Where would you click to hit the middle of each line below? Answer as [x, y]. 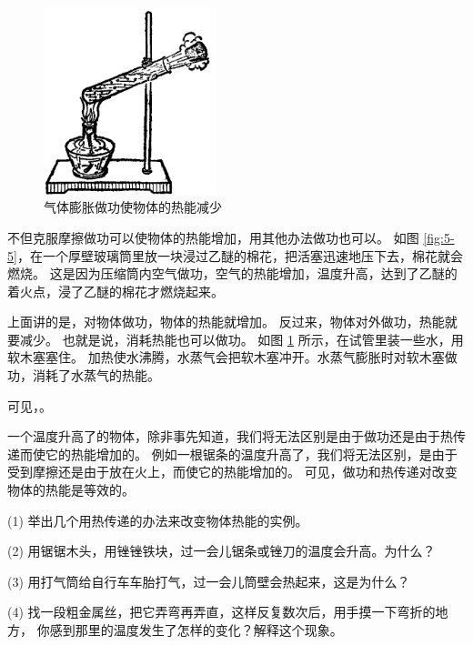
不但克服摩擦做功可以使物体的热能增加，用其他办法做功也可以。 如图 [213, 237]
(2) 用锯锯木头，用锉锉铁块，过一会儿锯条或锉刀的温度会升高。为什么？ [221, 551]
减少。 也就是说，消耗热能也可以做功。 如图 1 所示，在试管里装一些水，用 [242, 339]
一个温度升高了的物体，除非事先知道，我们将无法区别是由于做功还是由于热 [230, 436]
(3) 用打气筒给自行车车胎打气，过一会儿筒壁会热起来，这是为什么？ [209, 581]
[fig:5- [439, 237]
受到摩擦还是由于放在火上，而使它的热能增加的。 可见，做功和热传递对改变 [232, 472]
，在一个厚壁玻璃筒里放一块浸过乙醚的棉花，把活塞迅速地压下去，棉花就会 [240, 255]
